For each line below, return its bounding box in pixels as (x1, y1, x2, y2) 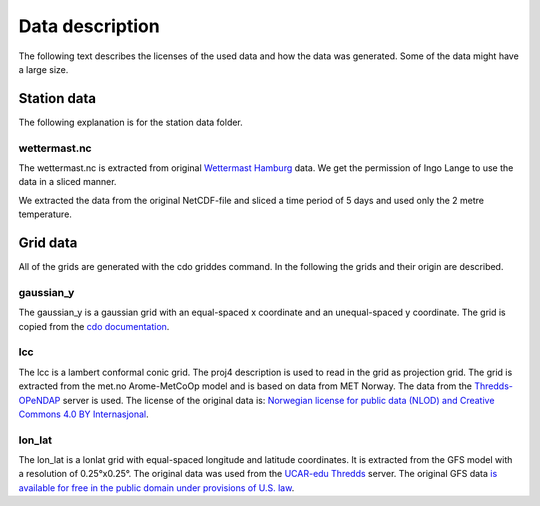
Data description (18, 15, 160, 37)
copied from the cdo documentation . (18, 320, 170, 332)
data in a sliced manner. (18, 176, 117, 188)
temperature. (18, 208, 72, 220)
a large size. (18, 63, 69, 75)
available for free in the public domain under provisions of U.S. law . (18, 481, 295, 494)
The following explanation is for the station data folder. (18, 116, 244, 128)
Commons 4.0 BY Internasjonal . (18, 408, 149, 420)
